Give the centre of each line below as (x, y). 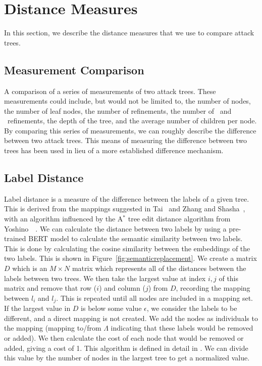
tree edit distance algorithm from (179, 219)
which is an (30, 268)
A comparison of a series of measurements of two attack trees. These (110, 91)
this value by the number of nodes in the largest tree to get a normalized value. (127, 358)
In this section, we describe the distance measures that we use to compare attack (129, 33)
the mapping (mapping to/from (53, 328)
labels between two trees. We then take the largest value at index (105, 278)
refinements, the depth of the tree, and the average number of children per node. (132, 121)
